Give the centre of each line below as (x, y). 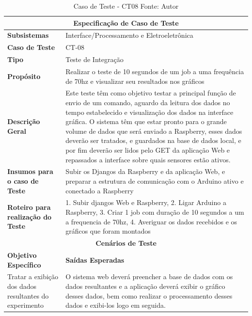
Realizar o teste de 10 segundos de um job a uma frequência (155, 71)
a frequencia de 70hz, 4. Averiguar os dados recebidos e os (151, 221)
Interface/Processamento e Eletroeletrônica (129, 35)
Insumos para (30, 171)
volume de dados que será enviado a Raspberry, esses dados (154, 131)
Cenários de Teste (126, 243)
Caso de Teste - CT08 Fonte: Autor (126, 6)
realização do (30, 216)
